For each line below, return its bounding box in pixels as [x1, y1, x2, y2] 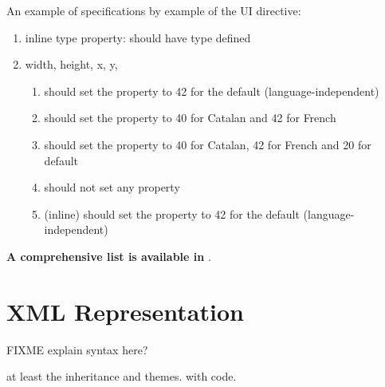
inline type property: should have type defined [25, 29, 251, 45]
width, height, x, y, [25, 56, 118, 73]
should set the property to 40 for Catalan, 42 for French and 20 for [44, 136, 371, 152]
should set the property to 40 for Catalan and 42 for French [44, 109, 336, 126]
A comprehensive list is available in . [6, 247, 211, 264]
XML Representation [6, 294, 244, 327]
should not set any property [44, 179, 180, 195]
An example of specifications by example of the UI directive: [6, 2, 301, 18]
